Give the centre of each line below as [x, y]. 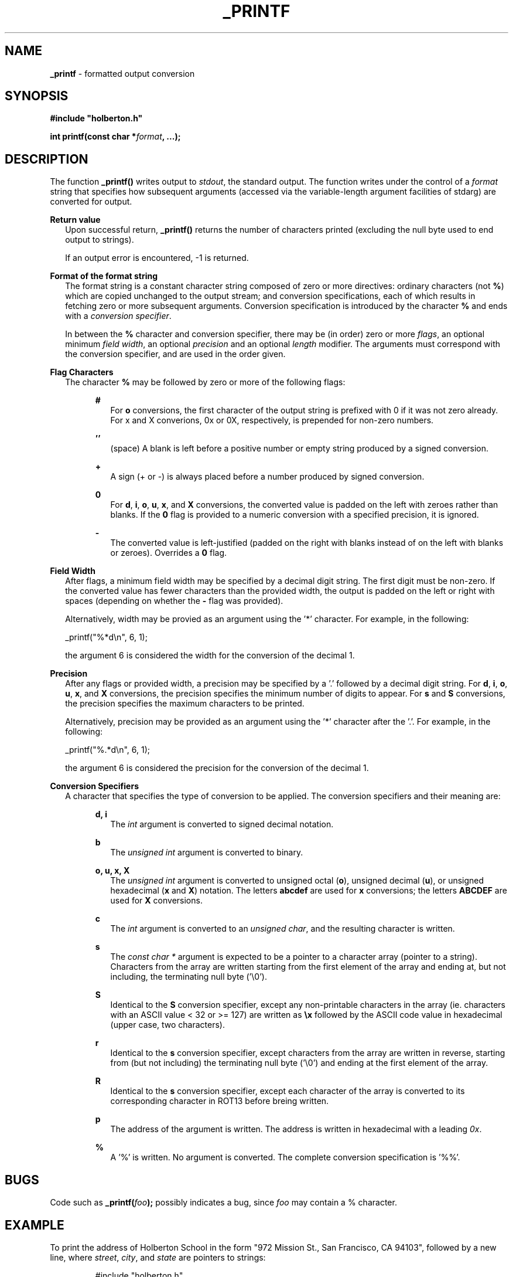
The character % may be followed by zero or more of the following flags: [205, 382]
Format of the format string [104, 276]
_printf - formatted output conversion [122, 73]
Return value [75, 220]
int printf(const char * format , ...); [115, 137]
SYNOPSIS [37, 96]
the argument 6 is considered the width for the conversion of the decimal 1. [210, 656]
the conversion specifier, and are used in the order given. [175, 354]
